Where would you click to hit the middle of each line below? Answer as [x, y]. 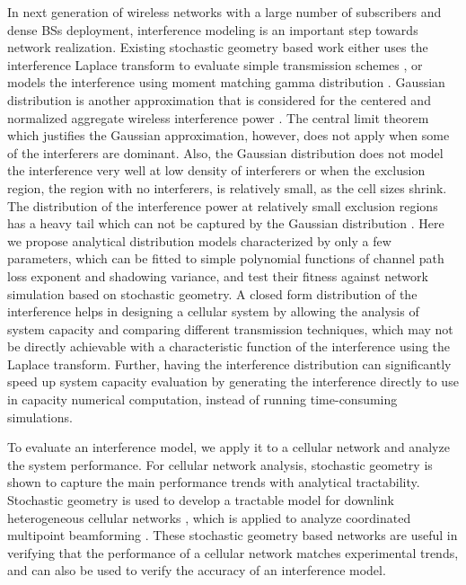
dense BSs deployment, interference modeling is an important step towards [213, 29]
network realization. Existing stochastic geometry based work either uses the [218, 47]
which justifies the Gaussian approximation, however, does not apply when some [229, 135]
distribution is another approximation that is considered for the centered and [219, 99]
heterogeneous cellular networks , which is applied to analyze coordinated [209, 517]
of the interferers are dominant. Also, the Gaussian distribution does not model [225, 152]
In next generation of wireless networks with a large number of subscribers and [224, 12]
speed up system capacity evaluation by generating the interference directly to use [233, 381]
